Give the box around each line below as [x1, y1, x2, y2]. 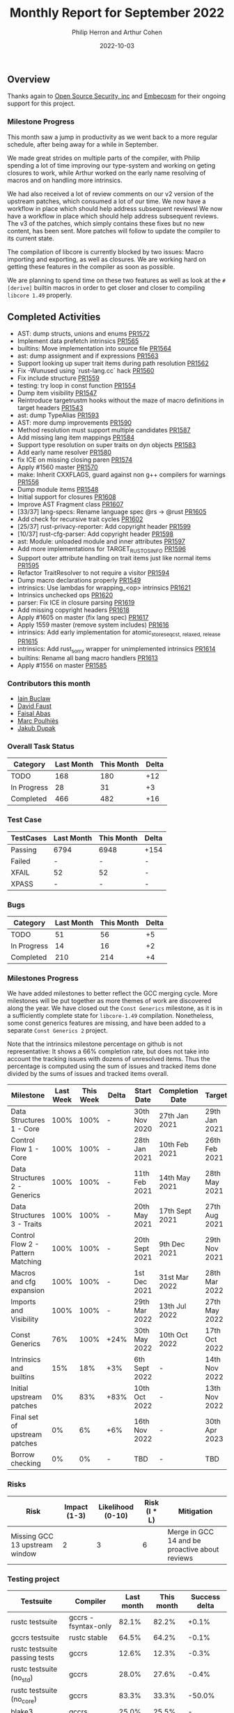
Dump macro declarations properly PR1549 [17, 576, 141, 585]
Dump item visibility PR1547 [17, 389, 97, 398]
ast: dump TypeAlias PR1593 [17, 411, 100, 420]
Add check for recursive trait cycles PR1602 [17, 515, 143, 523]
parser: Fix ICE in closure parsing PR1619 [17, 599, 135, 607]
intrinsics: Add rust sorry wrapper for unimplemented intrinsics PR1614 [17, 645, 216, 655]
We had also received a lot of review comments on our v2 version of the [7, 189, 214, 198]
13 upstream [10, 1540, 54, 1550]
